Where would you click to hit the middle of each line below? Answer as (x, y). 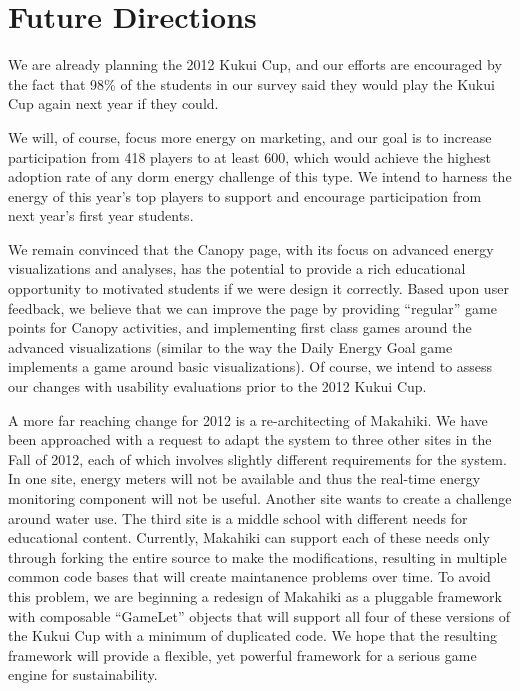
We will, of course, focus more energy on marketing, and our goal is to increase (250, 136)
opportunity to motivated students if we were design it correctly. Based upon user (258, 288)
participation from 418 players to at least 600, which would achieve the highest (249, 156)
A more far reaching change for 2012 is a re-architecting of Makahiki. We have (248, 419)
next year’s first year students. (101, 215)
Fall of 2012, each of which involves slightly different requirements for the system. (257, 458)
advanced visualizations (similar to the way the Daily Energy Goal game (230, 346)
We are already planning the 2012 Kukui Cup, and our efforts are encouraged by (255, 64)
